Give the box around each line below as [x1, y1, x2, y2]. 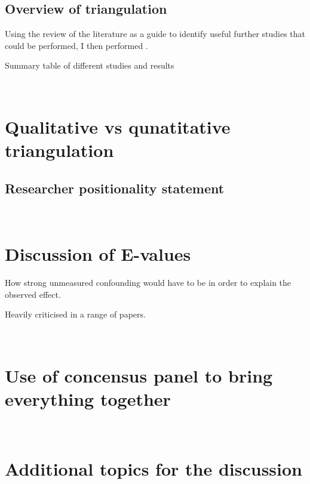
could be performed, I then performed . [5, 39, 148, 51]
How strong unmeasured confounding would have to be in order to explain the [5, 276, 291, 289]
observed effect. [5, 288, 61, 300]
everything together [5, 386, 171, 411]
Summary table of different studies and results [5, 59, 174, 72]
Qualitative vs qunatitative [5, 114, 231, 138]
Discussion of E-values [5, 242, 191, 266]
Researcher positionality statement [5, 178, 225, 197]
